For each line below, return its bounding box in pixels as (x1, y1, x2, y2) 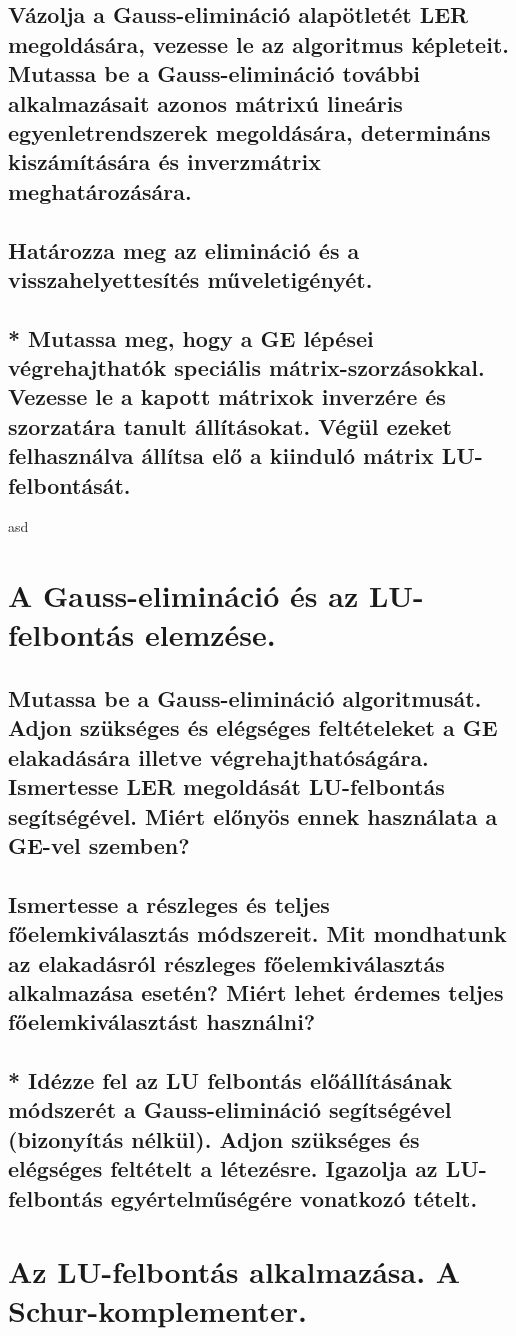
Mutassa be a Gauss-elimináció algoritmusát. (8, 683, 482, 713)
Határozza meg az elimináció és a (8, 234, 360, 265)
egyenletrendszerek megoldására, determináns (8, 116, 491, 147)
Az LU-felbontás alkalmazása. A (8, 1251, 461, 1292)
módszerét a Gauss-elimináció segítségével (8, 1094, 452, 1125)
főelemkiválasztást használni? (8, 1006, 316, 1037)
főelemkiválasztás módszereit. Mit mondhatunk (8, 918, 507, 949)
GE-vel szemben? (8, 829, 190, 860)
